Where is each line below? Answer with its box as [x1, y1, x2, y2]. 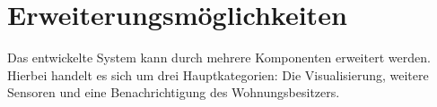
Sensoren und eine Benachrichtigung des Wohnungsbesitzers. [7, 83, 340, 102]
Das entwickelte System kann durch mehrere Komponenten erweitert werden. [7, 48, 431, 67]
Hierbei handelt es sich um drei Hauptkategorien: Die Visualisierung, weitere [7, 65, 429, 84]
